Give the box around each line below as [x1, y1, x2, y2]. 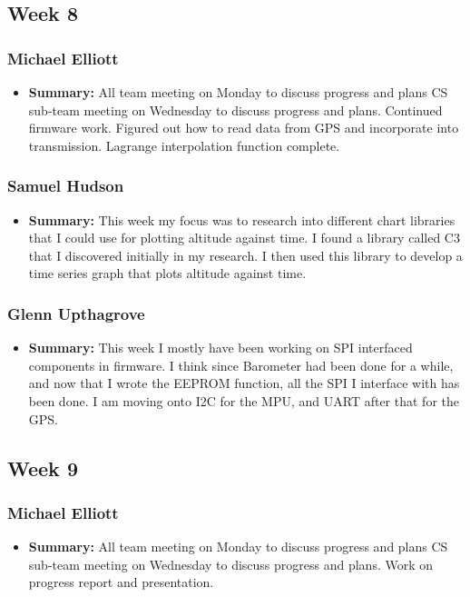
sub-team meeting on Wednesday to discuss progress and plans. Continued [28, 100, 443, 119]
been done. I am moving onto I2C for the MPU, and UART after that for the [28, 391, 459, 410]
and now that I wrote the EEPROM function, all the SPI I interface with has [28, 373, 460, 393]
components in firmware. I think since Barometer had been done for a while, [28, 355, 454, 374]
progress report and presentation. [28, 572, 214, 592]
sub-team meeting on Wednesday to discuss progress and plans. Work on [28, 554, 434, 573]
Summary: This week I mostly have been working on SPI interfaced [28, 338, 413, 357]
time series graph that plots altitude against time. [28, 264, 307, 283]
